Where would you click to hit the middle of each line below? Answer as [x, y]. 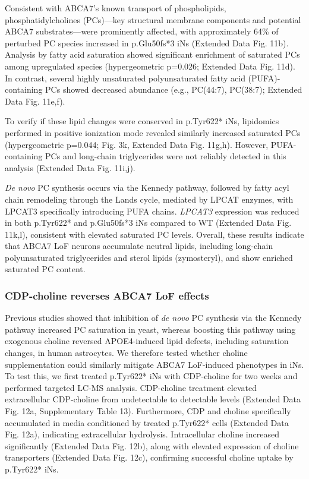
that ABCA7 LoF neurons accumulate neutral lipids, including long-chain [139, 246]
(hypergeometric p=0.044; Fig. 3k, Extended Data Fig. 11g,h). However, [137, 144]
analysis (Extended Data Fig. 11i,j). [70, 167]
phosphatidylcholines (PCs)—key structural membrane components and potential [153, 19]
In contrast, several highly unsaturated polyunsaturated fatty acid [125, 78]
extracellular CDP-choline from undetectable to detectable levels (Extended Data [153, 399]
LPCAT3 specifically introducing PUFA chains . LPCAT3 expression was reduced [152, 211]
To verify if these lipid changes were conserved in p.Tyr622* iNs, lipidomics [142, 121]
